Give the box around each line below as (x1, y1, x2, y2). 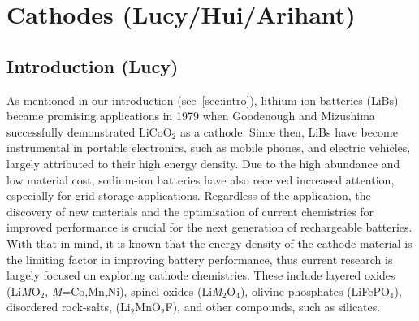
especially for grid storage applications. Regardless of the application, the (6, 187, 371, 204)
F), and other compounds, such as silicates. (165, 298, 381, 315)
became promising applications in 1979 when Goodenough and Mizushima (6, 107, 375, 124)
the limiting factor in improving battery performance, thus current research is (6, 250, 393, 267)
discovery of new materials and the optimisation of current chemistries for (6, 202, 374, 219)
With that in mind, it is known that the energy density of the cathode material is (6, 234, 413, 251)
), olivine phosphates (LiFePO (240, 282, 390, 299)
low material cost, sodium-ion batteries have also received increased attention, (6, 171, 395, 188)
